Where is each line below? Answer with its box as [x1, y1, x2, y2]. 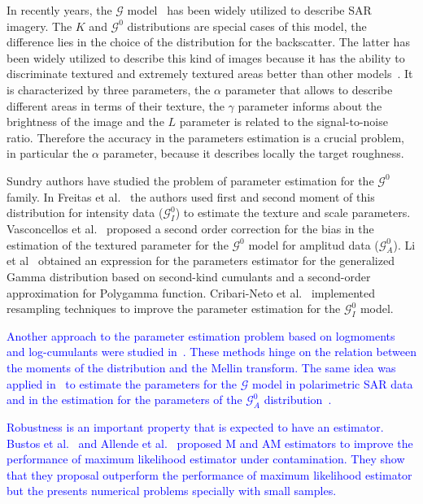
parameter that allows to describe [225, 80, 393, 98]
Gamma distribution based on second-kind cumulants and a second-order [7, 267, 371, 285]
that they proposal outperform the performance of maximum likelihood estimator [7, 466, 412, 483]
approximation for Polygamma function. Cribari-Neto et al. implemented [7, 284, 376, 301]
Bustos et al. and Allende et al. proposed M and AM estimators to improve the [7, 434, 413, 451]
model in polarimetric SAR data [251, 375, 413, 392]
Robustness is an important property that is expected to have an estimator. [7, 419, 384, 436]
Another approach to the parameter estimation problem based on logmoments [7, 327, 395, 344]
